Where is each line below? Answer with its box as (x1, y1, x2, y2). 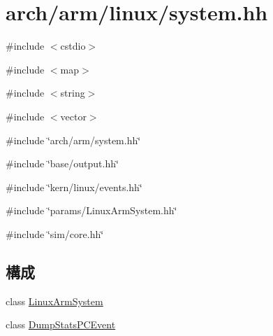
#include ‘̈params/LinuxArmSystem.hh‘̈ (6, 203, 177, 218)
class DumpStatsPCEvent (6, 317, 116, 332)
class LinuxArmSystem (6, 293, 103, 308)
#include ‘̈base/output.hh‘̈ (6, 156, 119, 171)
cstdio (60, 38, 86, 53)
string (60, 85, 85, 100)
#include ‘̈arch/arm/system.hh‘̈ (6, 132, 141, 147)
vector (60, 108, 87, 123)
